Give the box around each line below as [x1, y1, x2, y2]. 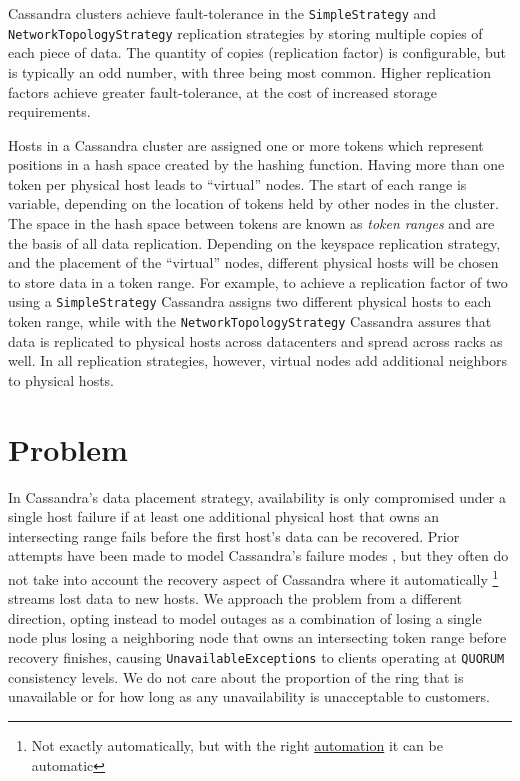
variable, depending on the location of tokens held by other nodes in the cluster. [8, 193, 499, 214]
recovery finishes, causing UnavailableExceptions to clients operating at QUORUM [8, 647, 505, 668]
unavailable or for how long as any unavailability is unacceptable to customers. [8, 686, 490, 707]
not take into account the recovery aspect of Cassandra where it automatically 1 [8, 566, 499, 589]
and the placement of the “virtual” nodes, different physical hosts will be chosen [8, 252, 499, 273]
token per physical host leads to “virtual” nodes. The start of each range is [8, 173, 467, 194]
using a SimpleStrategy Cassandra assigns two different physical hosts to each [8, 291, 492, 312]
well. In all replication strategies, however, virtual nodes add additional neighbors [8, 350, 508, 371]
